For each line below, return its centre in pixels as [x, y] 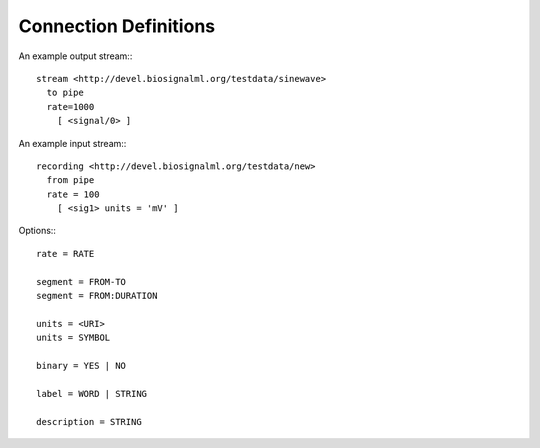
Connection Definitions [116, 26]
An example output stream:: [75, 56]
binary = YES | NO [81, 365]
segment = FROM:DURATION [97, 296]
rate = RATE [65, 253]
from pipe [70, 180]
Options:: [37, 231]
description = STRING [89, 421]
